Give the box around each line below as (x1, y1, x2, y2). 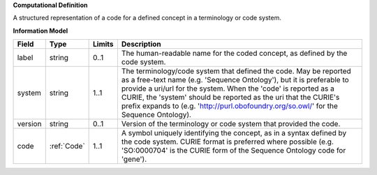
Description (121, 39, 161, 49)
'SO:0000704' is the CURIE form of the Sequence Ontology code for (121, 146, 346, 155)
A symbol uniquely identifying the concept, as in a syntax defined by (121, 128, 347, 138)
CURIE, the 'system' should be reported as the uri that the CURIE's (121, 93, 340, 102)
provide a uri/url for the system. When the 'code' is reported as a (121, 84, 334, 93)
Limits (93, 39, 114, 49)
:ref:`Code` (49, 142, 85, 151)
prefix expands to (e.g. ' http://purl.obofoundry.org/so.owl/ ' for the (121, 101, 339, 111)
